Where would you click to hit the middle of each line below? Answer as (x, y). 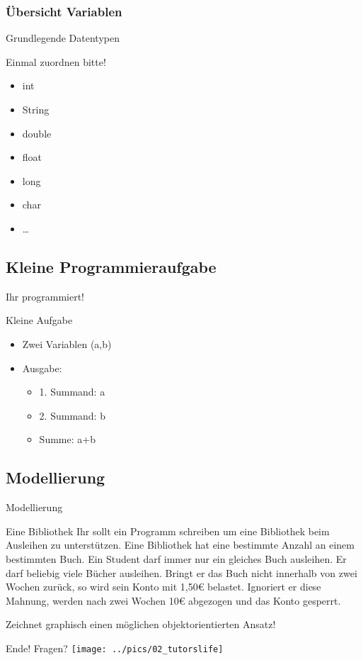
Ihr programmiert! (45, 296)
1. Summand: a (72, 392)
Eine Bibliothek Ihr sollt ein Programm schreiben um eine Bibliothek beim (168, 531)
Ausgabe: (42, 368)
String (36, 109)
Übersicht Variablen (64, 11)
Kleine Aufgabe (39, 320)
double (37, 133)
